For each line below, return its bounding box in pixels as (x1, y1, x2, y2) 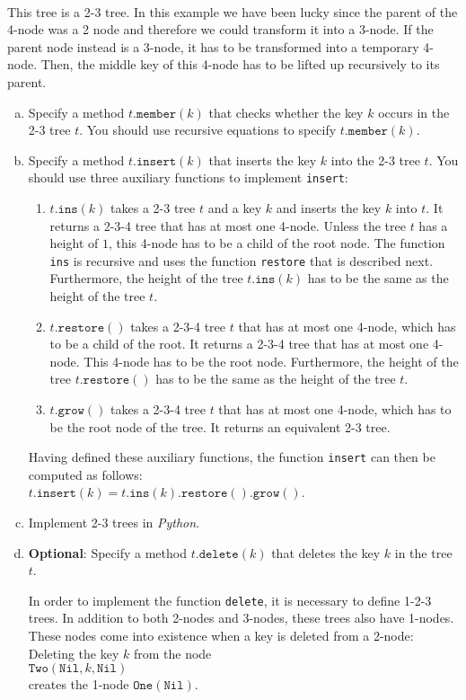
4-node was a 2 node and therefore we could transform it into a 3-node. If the (7, 20, 434, 39)
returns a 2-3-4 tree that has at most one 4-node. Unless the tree (49, 216, 406, 235)
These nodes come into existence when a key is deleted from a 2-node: (28, 626, 414, 645)
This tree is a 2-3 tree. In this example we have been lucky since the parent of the (7, 2, 458, 21)
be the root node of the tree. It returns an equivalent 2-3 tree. (49, 417, 391, 436)
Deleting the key (28, 643, 119, 662)
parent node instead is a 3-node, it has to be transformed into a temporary (7, 37, 419, 56)
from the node (133, 643, 212, 662)
